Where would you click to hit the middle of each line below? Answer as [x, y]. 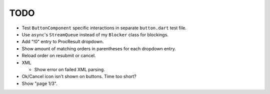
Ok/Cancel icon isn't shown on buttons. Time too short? [79, 77]
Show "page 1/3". [39, 83]
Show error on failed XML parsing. [69, 69]
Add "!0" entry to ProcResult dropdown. [63, 42]
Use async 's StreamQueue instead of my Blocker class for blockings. [95, 34]
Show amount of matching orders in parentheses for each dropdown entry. [99, 48]
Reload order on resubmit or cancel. [59, 56]
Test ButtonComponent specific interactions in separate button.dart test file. [104, 28]
